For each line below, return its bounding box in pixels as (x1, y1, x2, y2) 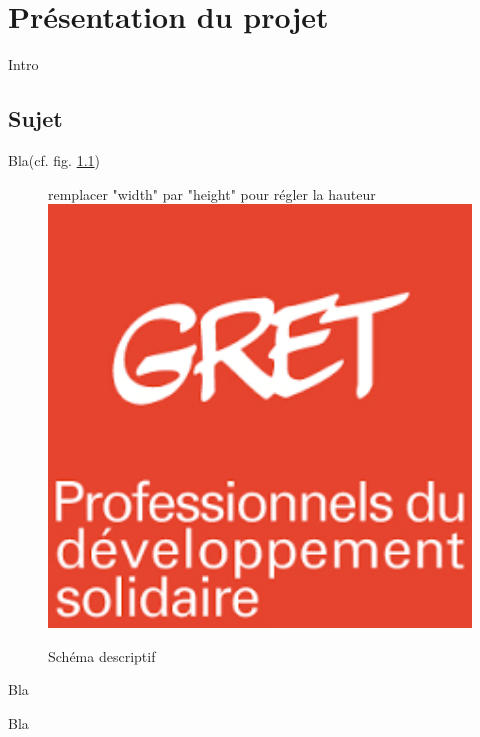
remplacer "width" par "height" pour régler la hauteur (48, 183, 376, 204)
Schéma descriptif (48, 645, 156, 666)
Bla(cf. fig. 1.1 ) (8, 149, 101, 170)
